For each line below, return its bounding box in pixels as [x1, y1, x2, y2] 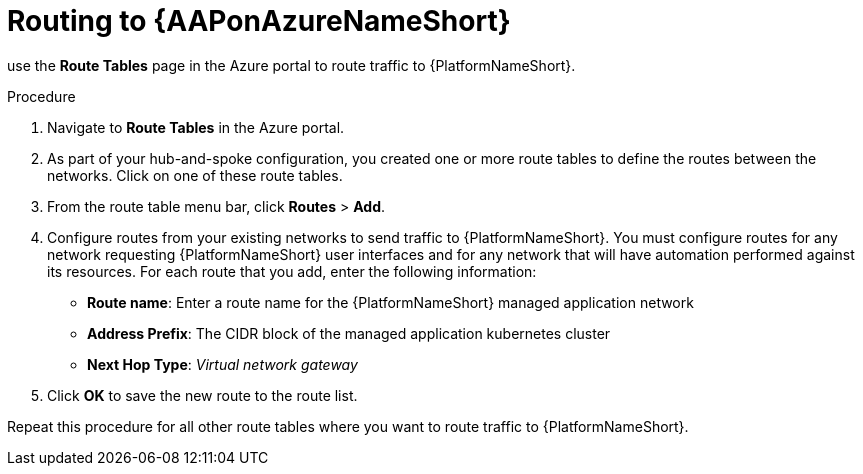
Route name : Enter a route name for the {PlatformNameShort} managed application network [87, 293, 694, 311]
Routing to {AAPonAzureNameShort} [7, 4, 511, 38]
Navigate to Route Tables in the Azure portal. [47, 118, 345, 136]
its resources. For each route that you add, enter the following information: [47, 262, 537, 280]
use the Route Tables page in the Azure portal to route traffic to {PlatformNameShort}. [7, 56, 576, 74]
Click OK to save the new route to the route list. [47, 386, 358, 404]
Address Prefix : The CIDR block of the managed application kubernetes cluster [87, 324, 611, 342]
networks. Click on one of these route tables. [47, 166, 343, 184]
